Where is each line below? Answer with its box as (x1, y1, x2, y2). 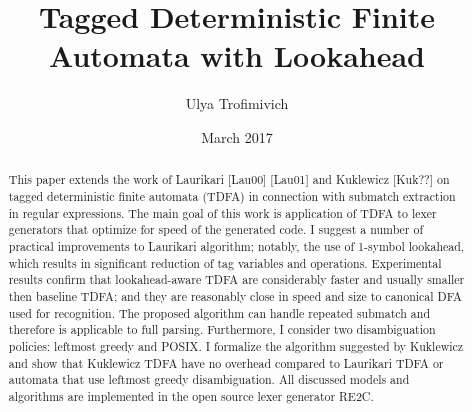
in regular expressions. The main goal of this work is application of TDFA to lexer (8, 204, 437, 221)
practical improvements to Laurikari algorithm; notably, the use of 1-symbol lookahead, (8, 237, 465, 254)
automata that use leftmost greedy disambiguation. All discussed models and (8, 371, 410, 388)
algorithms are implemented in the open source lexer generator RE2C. (8, 387, 374, 404)
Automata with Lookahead (49, 35, 425, 76)
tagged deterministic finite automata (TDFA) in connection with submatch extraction (8, 187, 456, 204)
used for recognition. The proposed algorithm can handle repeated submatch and (8, 304, 430, 321)
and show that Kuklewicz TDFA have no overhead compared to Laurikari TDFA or (8, 354, 444, 371)
